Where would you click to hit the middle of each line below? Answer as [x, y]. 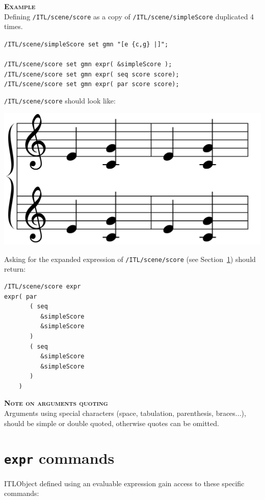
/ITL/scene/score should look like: [60, 101]
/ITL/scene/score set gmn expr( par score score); [92, 84]
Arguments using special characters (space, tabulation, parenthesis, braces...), [125, 413]
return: [15, 269]
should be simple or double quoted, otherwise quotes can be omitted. [112, 423]
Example [20, 6]
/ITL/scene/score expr [43, 286]
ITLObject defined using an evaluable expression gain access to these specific [124, 483]
